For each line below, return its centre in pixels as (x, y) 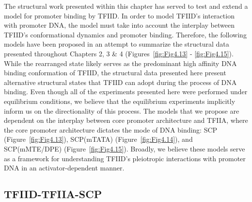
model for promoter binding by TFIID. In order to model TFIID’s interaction (119, 15)
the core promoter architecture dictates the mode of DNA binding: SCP (111, 129)
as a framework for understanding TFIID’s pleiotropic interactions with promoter (125, 158)
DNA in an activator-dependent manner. (64, 168)
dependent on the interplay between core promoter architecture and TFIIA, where (126, 120)
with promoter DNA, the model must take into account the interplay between (119, 25)
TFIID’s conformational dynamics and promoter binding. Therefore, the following (125, 34)
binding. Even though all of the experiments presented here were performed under (126, 92)
